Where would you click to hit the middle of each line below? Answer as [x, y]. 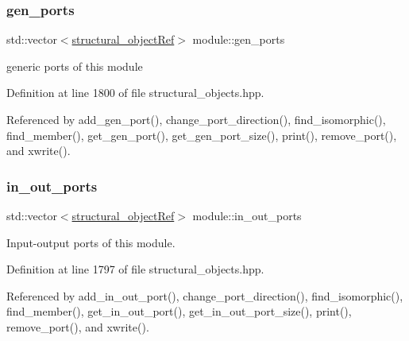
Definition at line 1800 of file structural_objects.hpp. [135, 93]
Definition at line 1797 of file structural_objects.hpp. [135, 269]
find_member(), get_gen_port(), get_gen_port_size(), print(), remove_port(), [202, 135]
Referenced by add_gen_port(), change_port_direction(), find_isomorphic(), [196, 119]
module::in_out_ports [247, 215]
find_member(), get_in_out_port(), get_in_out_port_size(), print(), [179, 311]
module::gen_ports [239, 39]
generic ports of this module [75, 66]
